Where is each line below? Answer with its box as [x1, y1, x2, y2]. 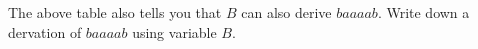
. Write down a [377, 2, 470, 22]
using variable [132, 21, 217, 42]
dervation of [8, 21, 82, 42]
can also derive [241, 2, 332, 22]
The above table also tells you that [8, 2, 222, 22]
